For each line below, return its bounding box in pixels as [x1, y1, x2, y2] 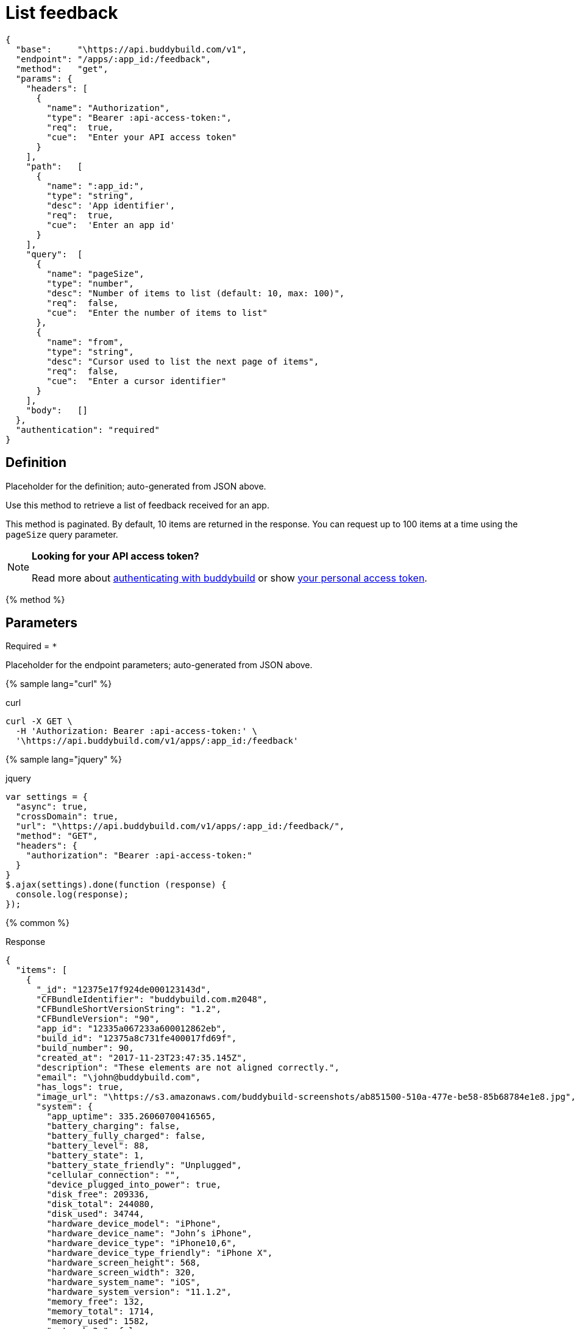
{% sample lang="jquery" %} [5, 754, 123, 765]
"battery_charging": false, [46, 1121, 180, 1131]
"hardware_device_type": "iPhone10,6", [46, 1238, 237, 1249]
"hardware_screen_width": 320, [46, 1267, 196, 1278]
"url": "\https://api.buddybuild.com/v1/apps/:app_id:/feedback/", [15, 821, 345, 832]
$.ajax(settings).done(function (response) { [5, 880, 227, 890]
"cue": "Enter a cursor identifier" [46, 376, 227, 386]
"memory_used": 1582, [46, 1316, 150, 1327]
